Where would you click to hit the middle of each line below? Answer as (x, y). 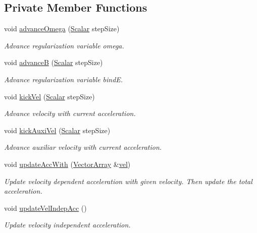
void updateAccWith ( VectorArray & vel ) (67, 164)
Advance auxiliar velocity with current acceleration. (83, 147)
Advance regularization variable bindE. (64, 79)
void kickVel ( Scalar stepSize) (49, 96)
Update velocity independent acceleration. (67, 225)
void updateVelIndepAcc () (45, 208)
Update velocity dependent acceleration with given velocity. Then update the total (128, 181)
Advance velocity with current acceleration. (70, 113)
